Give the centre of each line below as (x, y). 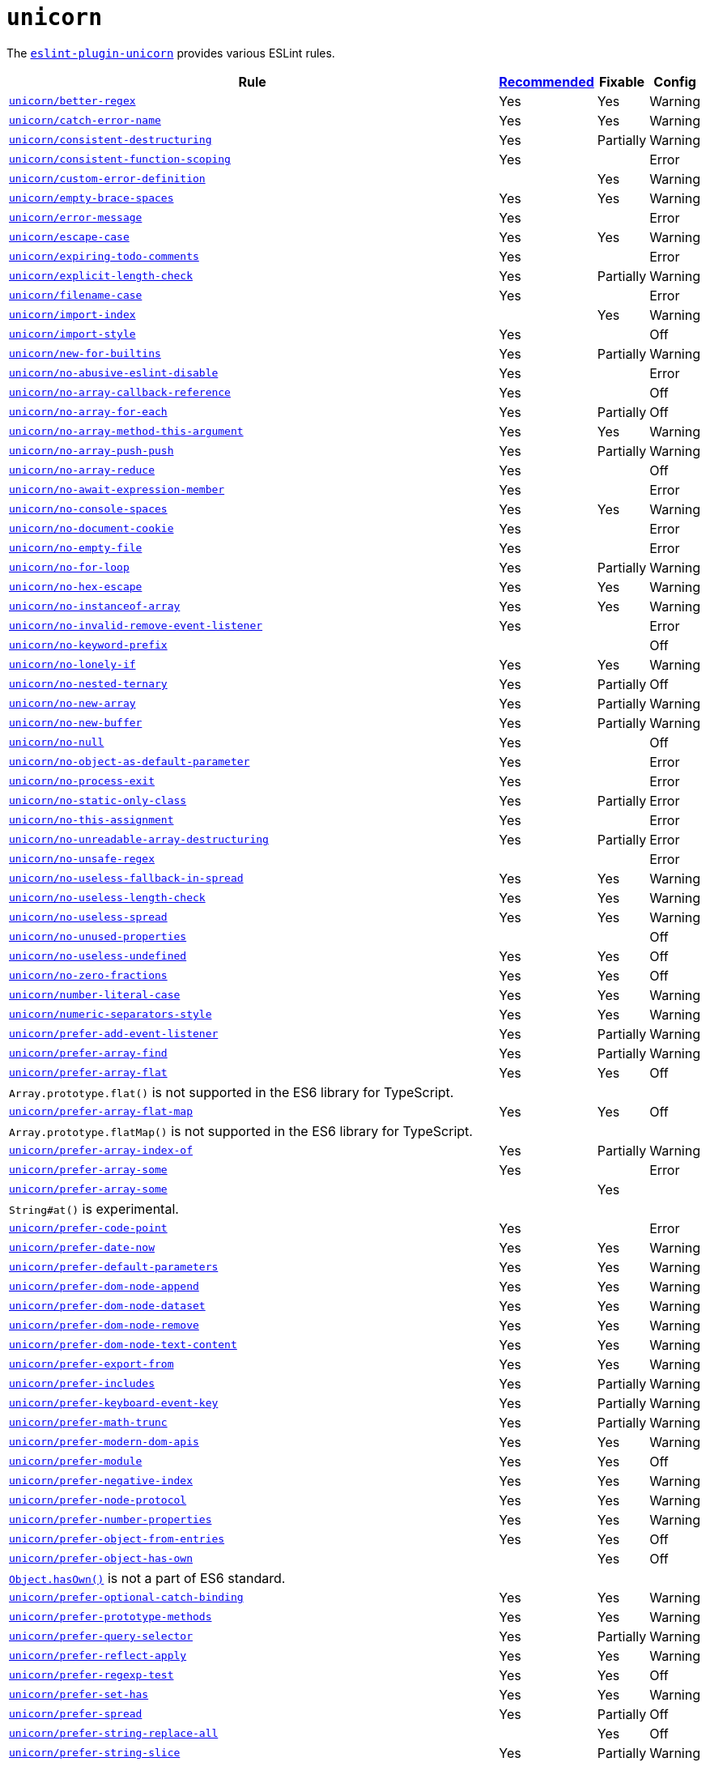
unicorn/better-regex (72, 101)
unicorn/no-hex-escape (76, 587)
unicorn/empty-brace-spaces (91, 198)
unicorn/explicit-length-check (101, 276)
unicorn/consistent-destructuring (111, 140)
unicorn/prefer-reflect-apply (98, 1656)
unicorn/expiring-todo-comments (104, 257)
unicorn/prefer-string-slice (95, 1753)
